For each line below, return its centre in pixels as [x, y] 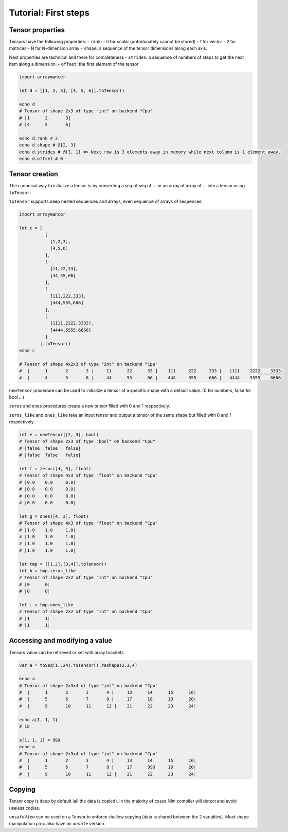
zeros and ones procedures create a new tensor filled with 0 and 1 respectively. [90, 406]
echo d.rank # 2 [39, 138]
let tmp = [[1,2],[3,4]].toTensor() [63, 564]
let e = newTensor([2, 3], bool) [59, 435]
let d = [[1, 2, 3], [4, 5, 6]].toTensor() [72, 91]
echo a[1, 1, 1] [39, 719]
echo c [27, 350]
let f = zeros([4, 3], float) [55, 469]
